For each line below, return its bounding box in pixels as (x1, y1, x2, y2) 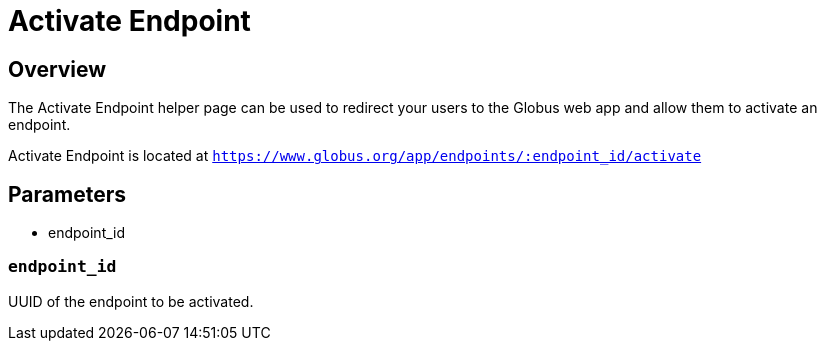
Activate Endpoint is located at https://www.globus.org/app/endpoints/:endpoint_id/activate (8, 147, 702, 165)
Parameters (8, 181, 126, 207)
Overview (8, 56, 107, 82)
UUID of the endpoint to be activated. (8, 292, 254, 310)
